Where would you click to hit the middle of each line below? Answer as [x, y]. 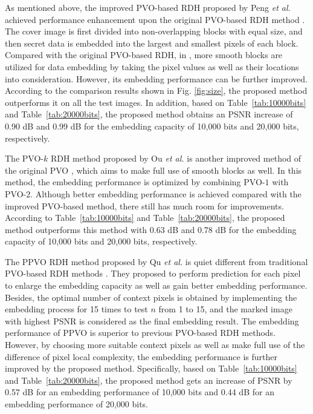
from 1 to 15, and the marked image [225, 309]
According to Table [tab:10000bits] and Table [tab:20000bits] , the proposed [145, 218]
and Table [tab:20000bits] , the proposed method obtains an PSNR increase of [149, 114]
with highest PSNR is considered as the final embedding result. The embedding [152, 320]
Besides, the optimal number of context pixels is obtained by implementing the [151, 297]
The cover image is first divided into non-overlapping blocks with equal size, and [154, 31]
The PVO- [24, 158]
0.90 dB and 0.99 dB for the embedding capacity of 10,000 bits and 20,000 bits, [152, 126]
